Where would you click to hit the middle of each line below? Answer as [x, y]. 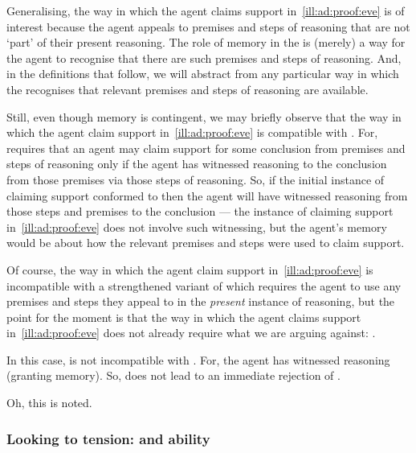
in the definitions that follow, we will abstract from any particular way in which [203, 74]
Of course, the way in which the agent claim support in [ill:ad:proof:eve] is [190, 269]
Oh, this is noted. [49, 403]
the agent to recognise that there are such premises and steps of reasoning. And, [204, 58]
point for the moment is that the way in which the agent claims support [184, 317]
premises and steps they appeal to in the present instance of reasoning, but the [201, 301]
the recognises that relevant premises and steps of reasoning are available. [188, 89]
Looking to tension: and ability [108, 438]
